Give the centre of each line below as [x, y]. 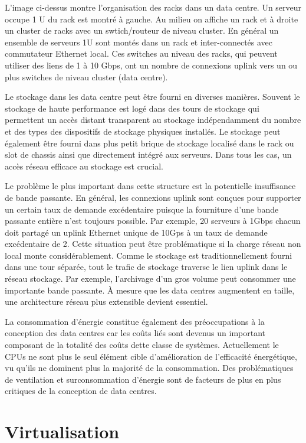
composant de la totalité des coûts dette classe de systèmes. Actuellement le [142, 345]
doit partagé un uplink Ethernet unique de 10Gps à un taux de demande [136, 232]
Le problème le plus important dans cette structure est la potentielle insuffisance [150, 186]
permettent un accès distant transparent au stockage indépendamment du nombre [153, 120]
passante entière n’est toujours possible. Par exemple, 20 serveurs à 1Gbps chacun [153, 221]
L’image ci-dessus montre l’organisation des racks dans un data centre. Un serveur [153, 7]
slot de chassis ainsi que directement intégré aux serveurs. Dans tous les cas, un [148, 154]
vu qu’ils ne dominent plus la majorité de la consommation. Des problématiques [149, 368]
